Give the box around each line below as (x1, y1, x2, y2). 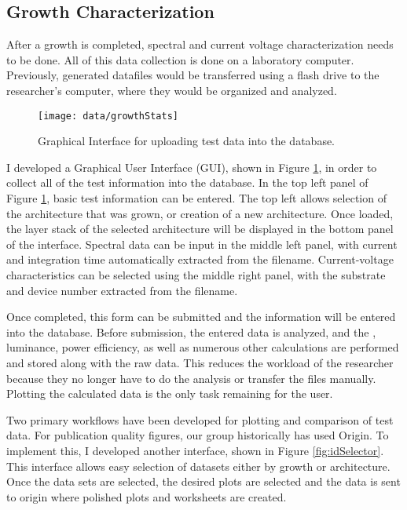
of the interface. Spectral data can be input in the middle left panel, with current (6, 235, 398, 252)
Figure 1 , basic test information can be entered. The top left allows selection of (6, 190, 387, 206)
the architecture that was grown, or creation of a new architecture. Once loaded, (6, 205, 394, 221)
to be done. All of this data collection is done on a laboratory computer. (6, 51, 354, 67)
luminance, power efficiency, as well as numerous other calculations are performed (6, 339, 399, 355)
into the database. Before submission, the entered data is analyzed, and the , (6, 323, 376, 340)
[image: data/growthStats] (38, 110, 178, 122)
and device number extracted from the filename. (6, 282, 238, 298)
